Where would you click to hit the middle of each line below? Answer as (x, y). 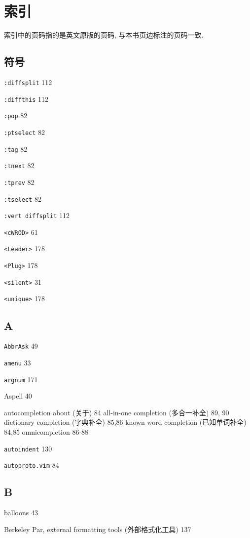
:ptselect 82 (25, 132)
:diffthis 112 (26, 99)
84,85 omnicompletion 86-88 (46, 432)
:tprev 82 (19, 182)
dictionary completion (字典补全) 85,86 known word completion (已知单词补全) (125, 422)
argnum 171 (21, 379)
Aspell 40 (18, 396)
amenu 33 (18, 362)
